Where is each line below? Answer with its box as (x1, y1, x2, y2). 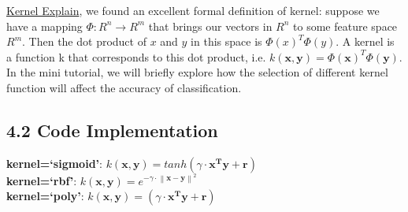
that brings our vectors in (148, 17, 273, 34)
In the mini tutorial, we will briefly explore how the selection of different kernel (6, 64, 388, 80)
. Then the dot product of (22, 33, 147, 50)
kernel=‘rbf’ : (6, 172, 77, 188)
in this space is (191, 33, 262, 50)
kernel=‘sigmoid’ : (6, 154, 102, 171)
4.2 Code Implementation (6, 117, 218, 142)
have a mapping (6, 17, 83, 34)
